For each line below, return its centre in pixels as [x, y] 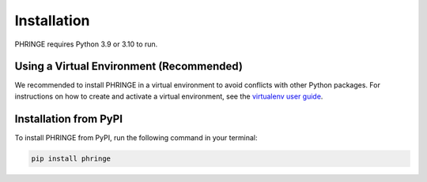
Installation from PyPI [68, 119]
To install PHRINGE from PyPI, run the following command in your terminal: [136, 137]
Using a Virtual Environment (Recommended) [128, 67]
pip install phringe [71, 158]
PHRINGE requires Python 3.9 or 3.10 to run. [86, 44]
